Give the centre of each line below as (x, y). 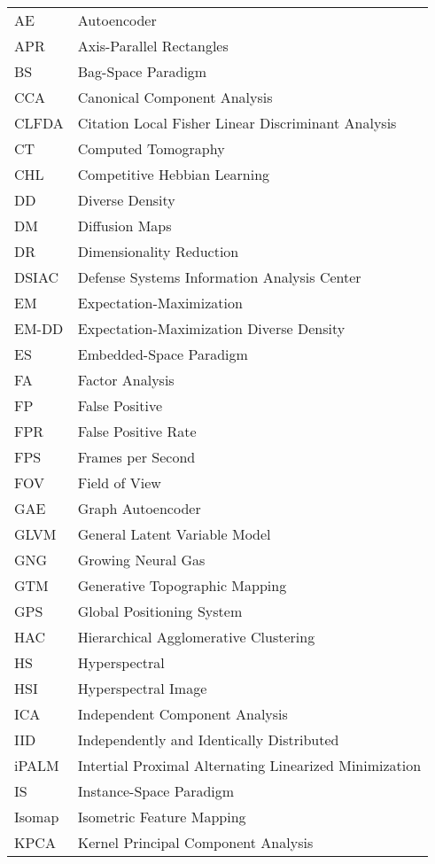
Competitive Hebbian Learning (174, 174)
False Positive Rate (137, 431)
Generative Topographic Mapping (182, 585)
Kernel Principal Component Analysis (195, 842)
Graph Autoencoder (139, 508)
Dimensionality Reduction (158, 251)
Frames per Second (136, 457)
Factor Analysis (126, 380)
